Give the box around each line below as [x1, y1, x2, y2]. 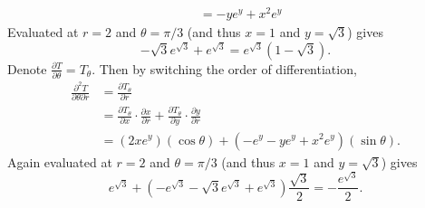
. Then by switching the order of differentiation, [92, 59, 357, 78]
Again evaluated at [7, 152, 112, 171]
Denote [7, 59, 47, 78]
